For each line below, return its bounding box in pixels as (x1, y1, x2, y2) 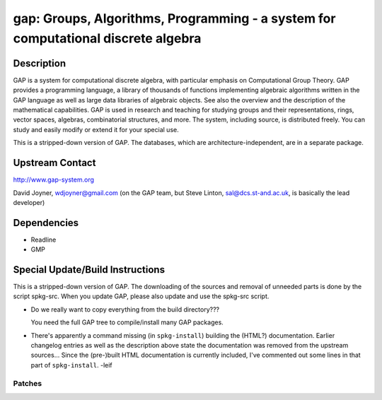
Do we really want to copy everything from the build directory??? (30, 305, 219, 314)
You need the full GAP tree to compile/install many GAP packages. (30, 318, 224, 327)
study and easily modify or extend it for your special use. (13, 125, 180, 134)
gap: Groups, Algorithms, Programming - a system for (13, 11, 336, 26)
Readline (30, 235, 57, 244)
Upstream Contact (13, 157, 96, 169)
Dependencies (13, 216, 79, 229)
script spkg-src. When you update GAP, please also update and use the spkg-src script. (13, 292, 270, 300)
